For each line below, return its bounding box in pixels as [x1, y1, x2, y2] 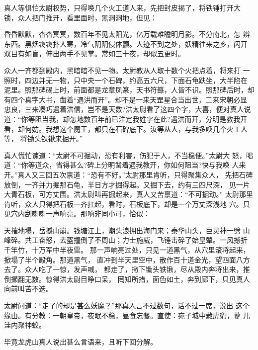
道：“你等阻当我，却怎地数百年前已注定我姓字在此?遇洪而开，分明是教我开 [4, 113, 248, 124]
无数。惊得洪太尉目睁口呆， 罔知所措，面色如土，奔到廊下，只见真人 [24, 273, 250, 284]
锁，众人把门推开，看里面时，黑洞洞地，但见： [4, 12, 157, 22]
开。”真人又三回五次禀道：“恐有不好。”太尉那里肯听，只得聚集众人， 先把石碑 [4, 169, 253, 179]
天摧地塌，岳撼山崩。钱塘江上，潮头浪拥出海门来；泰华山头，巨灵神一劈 [4, 225, 241, 235]
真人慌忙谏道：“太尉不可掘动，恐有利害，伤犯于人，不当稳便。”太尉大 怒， [4, 150, 246, 160]
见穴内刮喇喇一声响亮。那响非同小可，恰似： [4, 208, 150, 219]
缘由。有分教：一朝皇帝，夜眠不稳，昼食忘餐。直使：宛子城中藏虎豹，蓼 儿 [4, 310, 250, 320]
